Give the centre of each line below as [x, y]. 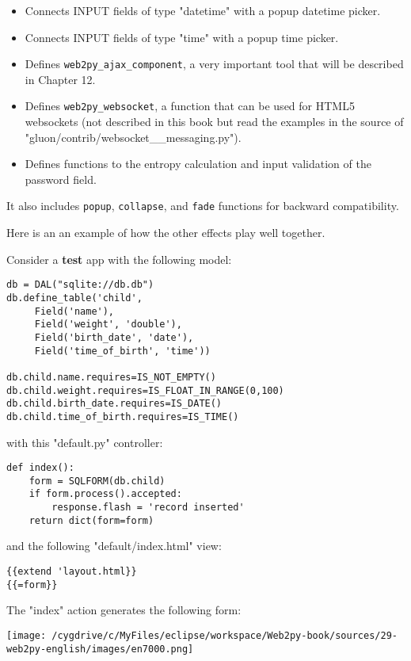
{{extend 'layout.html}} [72, 571]
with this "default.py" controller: [85, 442]
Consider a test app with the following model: [119, 259]
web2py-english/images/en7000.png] [100, 649]
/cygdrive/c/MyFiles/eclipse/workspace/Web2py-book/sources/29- [225, 635]
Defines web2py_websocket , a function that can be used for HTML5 [190, 106]
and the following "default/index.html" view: [114, 546]
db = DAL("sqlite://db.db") [80, 285]
